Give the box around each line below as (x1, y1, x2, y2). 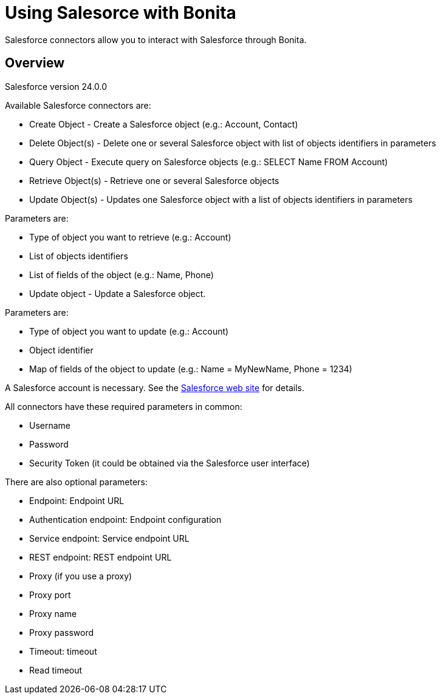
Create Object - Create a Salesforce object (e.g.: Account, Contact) (29, 118, 298, 129)
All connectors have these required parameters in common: (5, 401, 242, 412)
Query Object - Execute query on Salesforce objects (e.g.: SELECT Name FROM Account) (29, 156, 388, 167)
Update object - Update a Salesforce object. (29, 288, 206, 299)
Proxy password (29, 627, 94, 638)
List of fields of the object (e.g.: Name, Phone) (29, 269, 214, 280)
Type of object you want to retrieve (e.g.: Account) (29, 231, 231, 242)
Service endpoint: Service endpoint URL (29, 533, 190, 544)
